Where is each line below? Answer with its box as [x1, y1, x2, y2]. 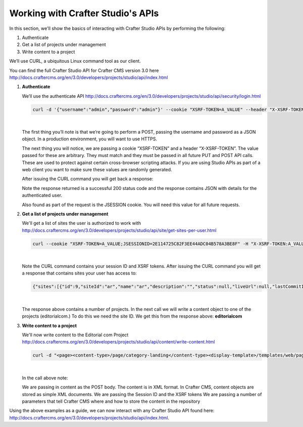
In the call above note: [22, 375, 68, 381]
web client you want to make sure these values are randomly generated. [22, 166, 172, 172]
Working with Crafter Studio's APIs [9, 8, 159, 19]
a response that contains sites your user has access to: [22, 270, 137, 276]
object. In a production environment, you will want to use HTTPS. [22, 136, 158, 142]
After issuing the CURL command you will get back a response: [22, 176, 154, 182]
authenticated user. [22, 192, 63, 199]
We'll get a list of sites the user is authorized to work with [22, 220, 141, 226]
